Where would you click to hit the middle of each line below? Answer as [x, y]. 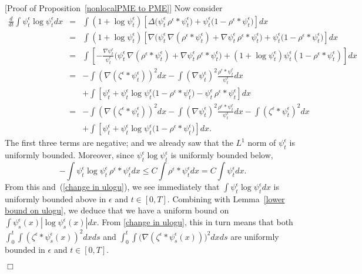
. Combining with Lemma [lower [226, 198]
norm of [262, 143]
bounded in [25, 250]
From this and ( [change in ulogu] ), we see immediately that [112, 187]
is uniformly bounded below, [222, 155]
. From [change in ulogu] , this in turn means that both [195, 222]
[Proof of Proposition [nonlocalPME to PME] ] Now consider [114, 8]
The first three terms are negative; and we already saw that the [119, 143]
